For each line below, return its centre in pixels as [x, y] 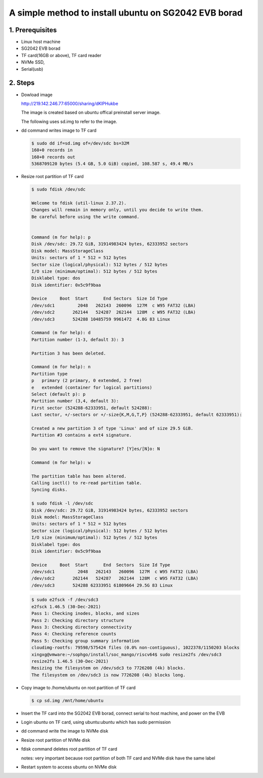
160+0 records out [53, 157]
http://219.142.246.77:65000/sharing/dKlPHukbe [70, 103]
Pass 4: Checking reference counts [74, 634]
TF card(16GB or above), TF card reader [61, 55]
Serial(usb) [32, 69]
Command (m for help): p [61, 237]
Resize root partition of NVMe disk [56, 740]
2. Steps [22, 83]
